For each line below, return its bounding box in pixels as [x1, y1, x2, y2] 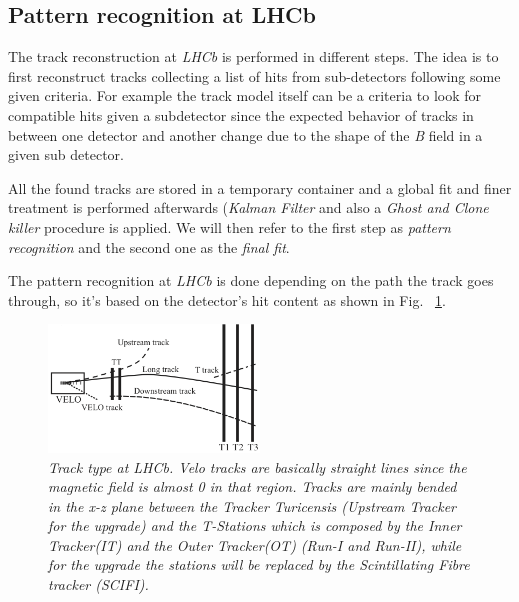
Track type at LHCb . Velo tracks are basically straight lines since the [48, 456, 467, 477]
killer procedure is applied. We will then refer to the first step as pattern [8, 216, 451, 237]
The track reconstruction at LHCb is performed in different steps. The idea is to [8, 46, 499, 67]
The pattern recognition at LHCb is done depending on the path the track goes [8, 270, 494, 291]
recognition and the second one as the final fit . [8, 236, 290, 257]
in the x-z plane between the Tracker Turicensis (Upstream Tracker [48, 495, 457, 516]
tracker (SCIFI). [48, 574, 149, 595]
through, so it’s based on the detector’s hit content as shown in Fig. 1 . [8, 289, 446, 310]
